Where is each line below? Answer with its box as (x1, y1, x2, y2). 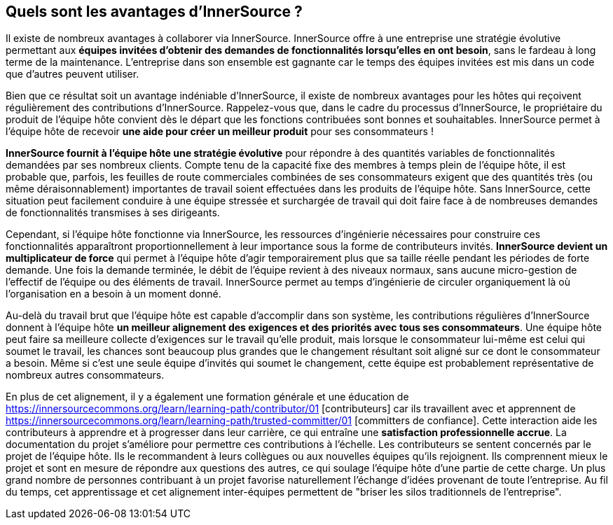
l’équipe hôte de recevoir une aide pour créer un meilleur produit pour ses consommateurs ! (6, 125, 434, 138)
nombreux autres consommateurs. (6, 369, 165, 381)
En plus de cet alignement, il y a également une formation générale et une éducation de (6, 391, 409, 403)
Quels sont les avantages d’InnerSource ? (6, 3, 303, 20)
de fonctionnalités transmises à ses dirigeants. (6, 206, 220, 219)
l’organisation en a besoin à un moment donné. (6, 288, 221, 300)
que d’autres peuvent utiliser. (6, 68, 139, 80)
